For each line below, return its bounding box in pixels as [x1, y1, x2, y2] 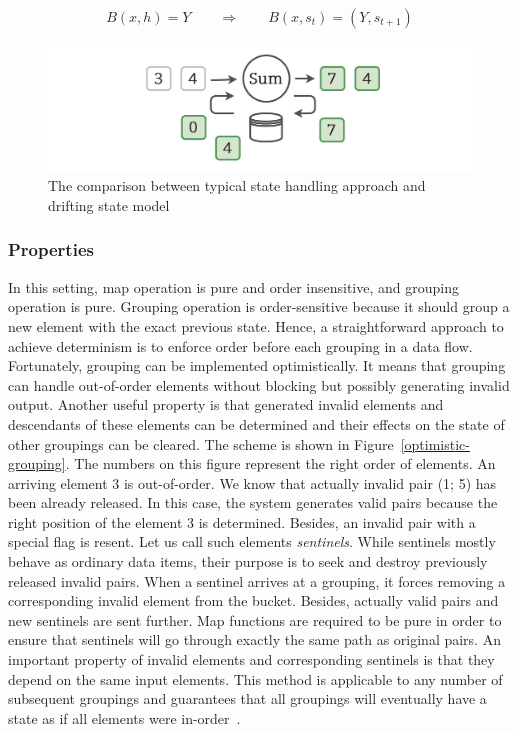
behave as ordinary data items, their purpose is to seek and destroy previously [8, 551, 488, 572]
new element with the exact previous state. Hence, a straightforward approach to [8, 315, 504, 336]
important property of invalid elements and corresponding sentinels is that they [8, 649, 495, 670]
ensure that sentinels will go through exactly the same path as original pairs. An [8, 629, 501, 650]
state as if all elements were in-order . [8, 707, 241, 728]
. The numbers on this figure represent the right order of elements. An [65, 453, 496, 474]
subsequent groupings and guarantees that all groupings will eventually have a [8, 688, 487, 709]
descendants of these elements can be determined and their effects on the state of [8, 413, 505, 434]
